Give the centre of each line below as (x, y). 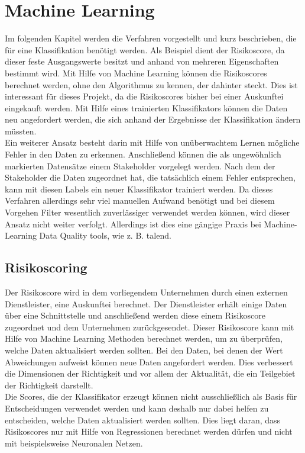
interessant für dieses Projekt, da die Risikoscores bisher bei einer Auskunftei (144, 96)
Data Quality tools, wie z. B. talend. (105, 235)
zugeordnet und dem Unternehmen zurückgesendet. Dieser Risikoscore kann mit (150, 327)
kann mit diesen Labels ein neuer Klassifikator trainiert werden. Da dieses (139, 189)
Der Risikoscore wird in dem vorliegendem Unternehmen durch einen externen (146, 292)
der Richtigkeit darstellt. (49, 385)
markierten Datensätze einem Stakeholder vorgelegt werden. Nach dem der (140, 166)
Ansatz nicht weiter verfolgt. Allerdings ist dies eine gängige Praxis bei (133, 224)
